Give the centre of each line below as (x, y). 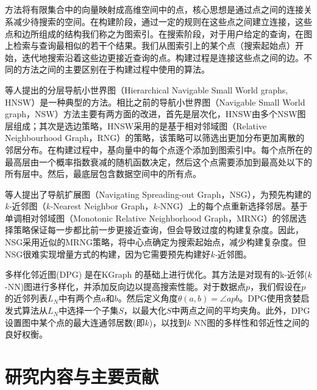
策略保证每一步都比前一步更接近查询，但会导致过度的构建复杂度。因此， (158, 230)
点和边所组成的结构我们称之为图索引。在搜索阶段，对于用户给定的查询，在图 (158, 33)
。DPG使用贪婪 (270, 298)
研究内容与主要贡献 (82, 376)
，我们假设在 (276, 286)
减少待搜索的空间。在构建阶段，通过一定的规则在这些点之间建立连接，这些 (162, 21)
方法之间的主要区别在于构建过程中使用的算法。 (116, 69)
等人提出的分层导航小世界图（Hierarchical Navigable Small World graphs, (147, 89)
